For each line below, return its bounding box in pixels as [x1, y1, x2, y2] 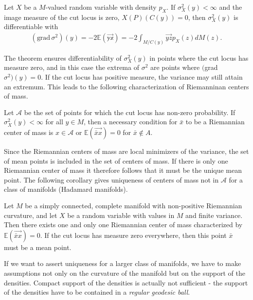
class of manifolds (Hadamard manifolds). [4, 184, 128, 194]
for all [45, 117, 63, 127]
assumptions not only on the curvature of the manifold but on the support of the [4, 267, 245, 278]
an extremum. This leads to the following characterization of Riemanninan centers [4, 81, 249, 91]
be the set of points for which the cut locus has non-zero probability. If [24, 107, 235, 117]
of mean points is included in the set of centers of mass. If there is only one [4, 155, 228, 166]
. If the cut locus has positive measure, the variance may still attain [41, 72, 243, 82]
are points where [150, 62, 200, 72]
